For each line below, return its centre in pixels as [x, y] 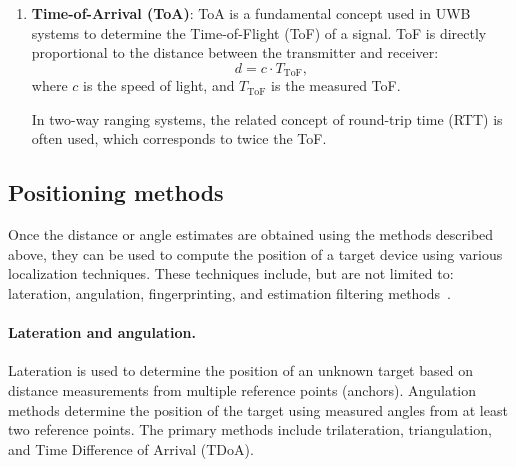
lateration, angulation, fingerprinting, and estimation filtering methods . [229, 293]
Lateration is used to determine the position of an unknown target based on [240, 370]
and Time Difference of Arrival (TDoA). [131, 448]
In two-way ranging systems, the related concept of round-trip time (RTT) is [267, 118]
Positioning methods [116, 192]
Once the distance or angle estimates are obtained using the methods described [251, 234]
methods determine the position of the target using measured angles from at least [258, 409]
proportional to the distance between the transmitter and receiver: [235, 52]
